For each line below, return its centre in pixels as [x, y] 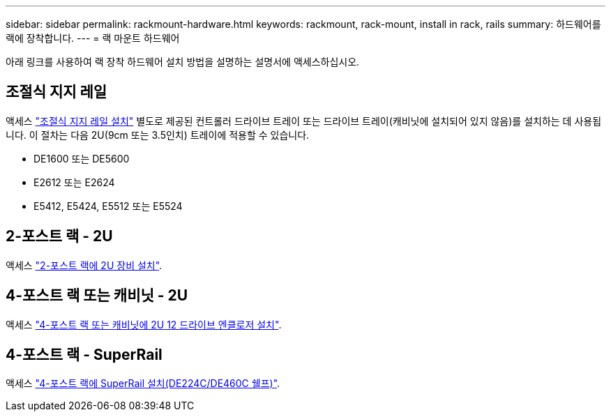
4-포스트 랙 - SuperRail [84, 354]
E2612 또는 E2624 [74, 182]
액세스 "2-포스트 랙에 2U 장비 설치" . [84, 265]
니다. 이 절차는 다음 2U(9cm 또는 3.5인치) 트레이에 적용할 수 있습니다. [158, 135]
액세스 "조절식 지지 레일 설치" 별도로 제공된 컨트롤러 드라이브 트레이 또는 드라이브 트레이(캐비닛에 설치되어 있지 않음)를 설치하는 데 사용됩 [304, 121]
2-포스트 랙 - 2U [59, 236]
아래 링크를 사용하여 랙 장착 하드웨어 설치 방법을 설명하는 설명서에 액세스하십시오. [183, 62]
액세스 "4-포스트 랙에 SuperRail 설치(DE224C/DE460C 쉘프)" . [143, 384]
